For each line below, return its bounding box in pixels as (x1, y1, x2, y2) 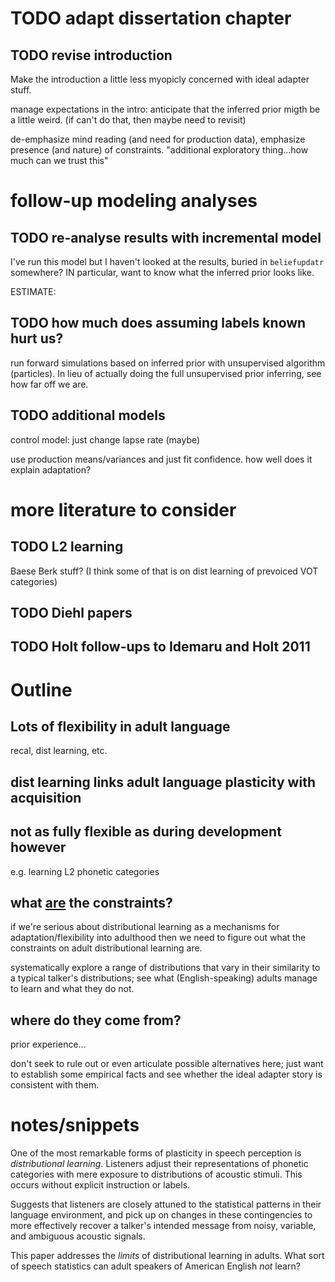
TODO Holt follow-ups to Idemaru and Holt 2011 (10, 638, 311, 656)
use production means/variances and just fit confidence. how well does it (10, 453, 313, 465)
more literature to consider (10, 498, 237, 521)
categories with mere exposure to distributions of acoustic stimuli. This (10, 1168, 303, 1181)
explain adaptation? (10, 463, 92, 476)
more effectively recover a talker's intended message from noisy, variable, (10, 1220, 317, 1232)
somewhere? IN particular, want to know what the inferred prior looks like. (10, 267, 315, 278)
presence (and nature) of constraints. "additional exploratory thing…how (10, 144, 309, 156)
